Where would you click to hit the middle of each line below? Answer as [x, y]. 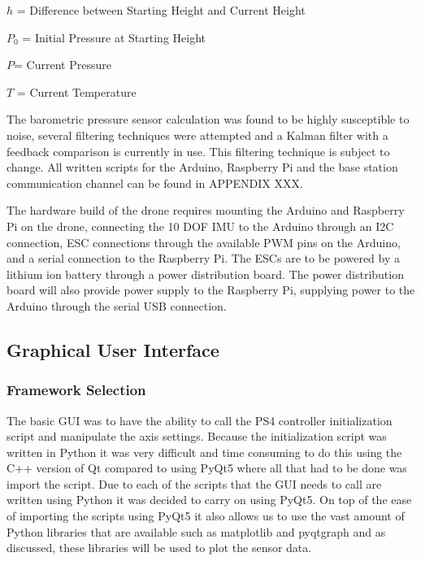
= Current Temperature [76, 91]
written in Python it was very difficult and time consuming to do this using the [204, 452]
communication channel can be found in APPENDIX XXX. [155, 183]
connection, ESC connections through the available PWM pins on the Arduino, [204, 242]
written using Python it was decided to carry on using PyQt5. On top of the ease [209, 500]
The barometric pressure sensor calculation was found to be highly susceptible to [208, 119]
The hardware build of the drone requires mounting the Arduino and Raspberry [206, 210]
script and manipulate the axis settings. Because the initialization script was [197, 436]
